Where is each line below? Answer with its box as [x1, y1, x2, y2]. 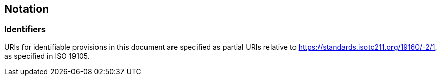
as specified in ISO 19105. [4, 51, 90, 60]
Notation [4, 3, 50, 15]
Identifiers [4, 24, 46, 35]
